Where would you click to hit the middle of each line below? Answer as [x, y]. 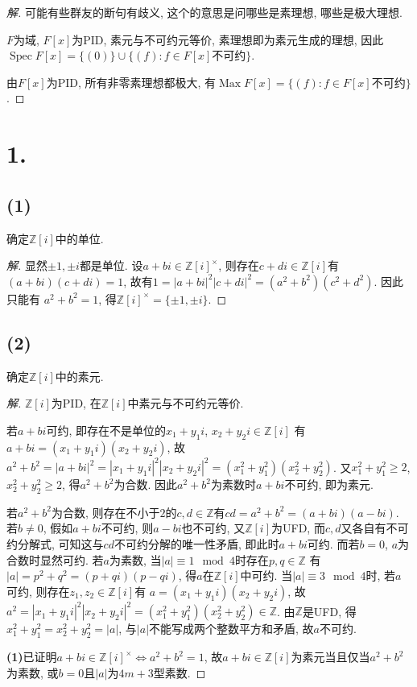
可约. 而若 [333, 544]
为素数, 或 [33, 672]
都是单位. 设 [111, 265]
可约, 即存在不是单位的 [106, 430]
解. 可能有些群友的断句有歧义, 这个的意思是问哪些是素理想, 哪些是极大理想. [204, 12]
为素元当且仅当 [330, 657]
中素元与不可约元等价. [186, 403]
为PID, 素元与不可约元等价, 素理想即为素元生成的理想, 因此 [228, 39]
